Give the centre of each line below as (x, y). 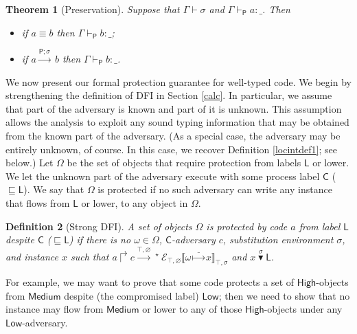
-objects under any (303, 309)
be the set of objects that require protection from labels (184, 163)
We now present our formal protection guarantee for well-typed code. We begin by (178, 81)
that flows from (38, 202)
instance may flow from (55, 309)
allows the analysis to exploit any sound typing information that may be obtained (177, 122)
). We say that (54, 189)
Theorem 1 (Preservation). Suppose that (93, 9)
